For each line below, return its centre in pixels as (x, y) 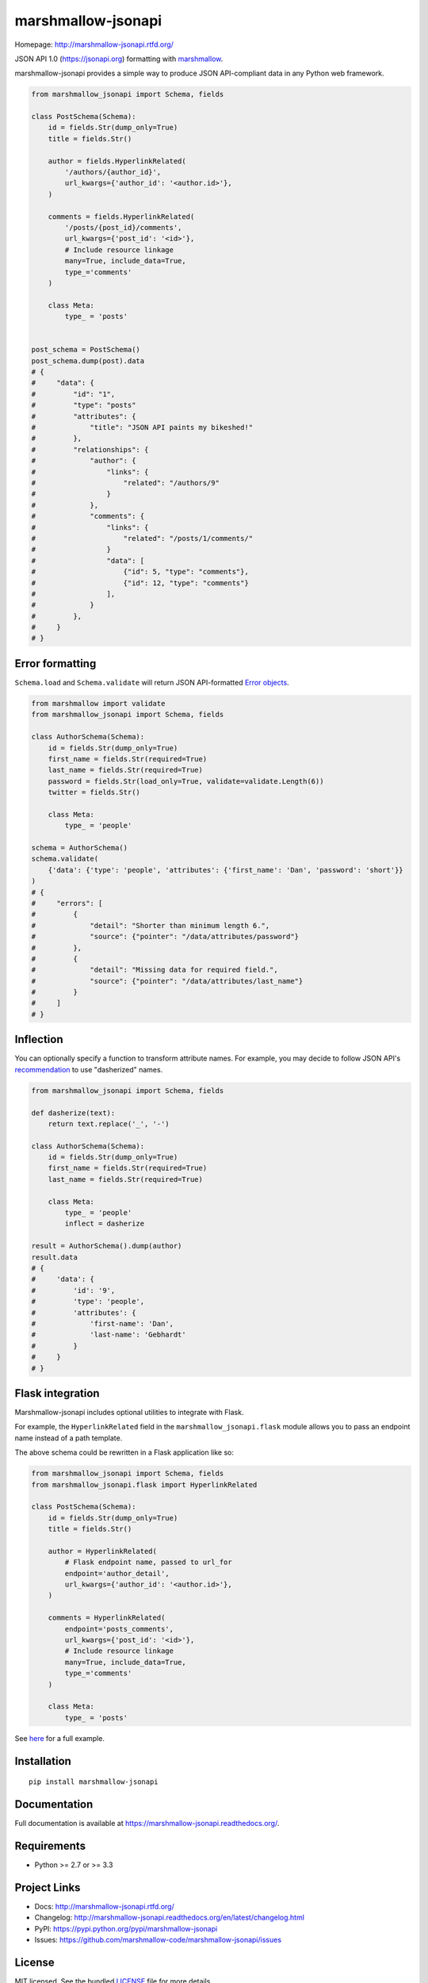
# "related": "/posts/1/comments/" (142, 538)
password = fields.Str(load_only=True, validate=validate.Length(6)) (186, 781)
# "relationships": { (90, 449)
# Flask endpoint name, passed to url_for (149, 1562)
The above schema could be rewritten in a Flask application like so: (124, 1452)
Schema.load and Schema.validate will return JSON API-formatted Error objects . (152, 682)
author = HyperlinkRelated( (103, 1551)
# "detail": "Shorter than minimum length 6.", (151, 925)
